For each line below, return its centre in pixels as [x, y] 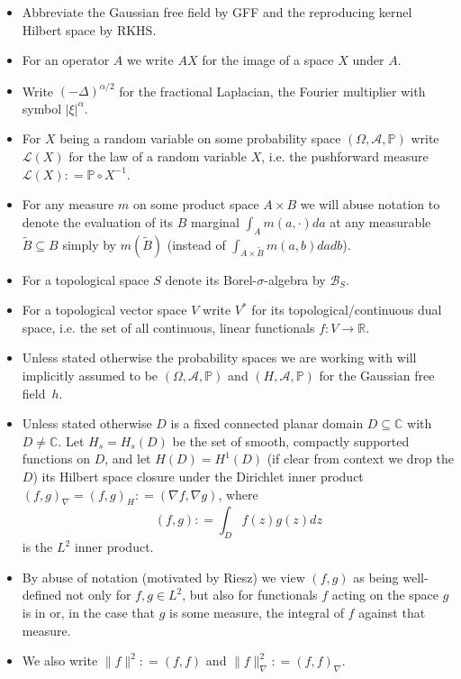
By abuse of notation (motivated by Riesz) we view [163, 577]
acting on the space [385, 595]
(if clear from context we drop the [361, 459]
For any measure [68, 204]
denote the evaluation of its [98, 221]
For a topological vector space [104, 310]
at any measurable [380, 221]
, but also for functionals [250, 595]
